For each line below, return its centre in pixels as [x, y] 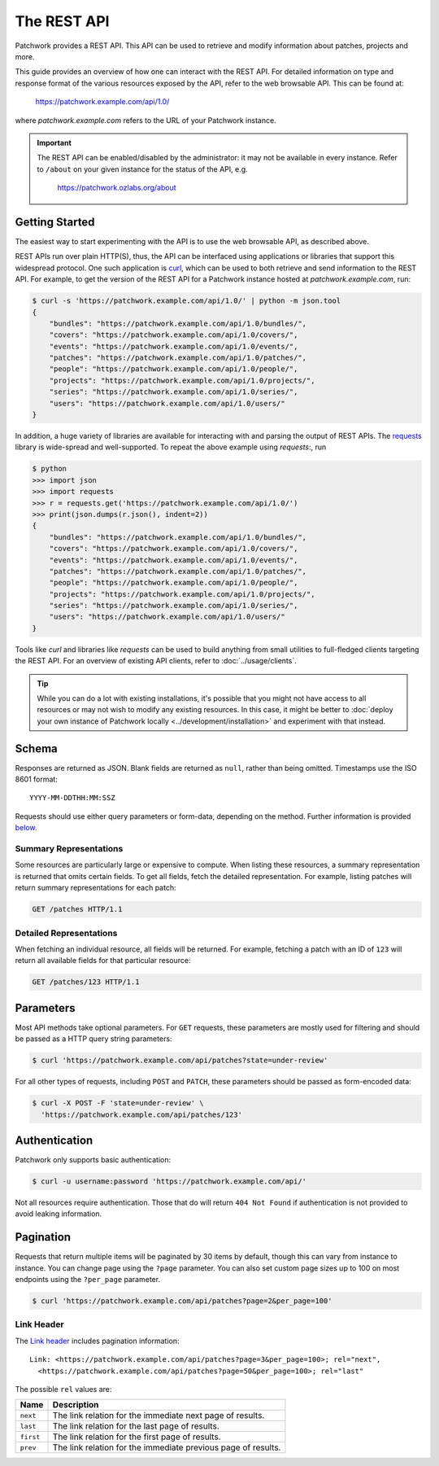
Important [54, 142]
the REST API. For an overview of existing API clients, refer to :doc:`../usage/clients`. [156, 661]
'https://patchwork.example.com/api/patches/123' [142, 1114]
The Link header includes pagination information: [97, 1341]
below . [26, 828]
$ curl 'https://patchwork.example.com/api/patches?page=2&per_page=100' [182, 1301]
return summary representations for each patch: [96, 888]
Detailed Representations [66, 933]
